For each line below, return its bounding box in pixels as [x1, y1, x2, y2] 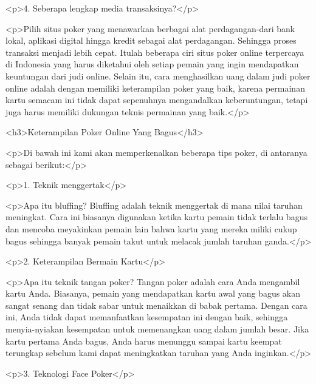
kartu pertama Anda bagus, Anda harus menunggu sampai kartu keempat [5, 334, 282, 347]
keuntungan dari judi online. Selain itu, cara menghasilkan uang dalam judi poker [5, 69, 311, 82]
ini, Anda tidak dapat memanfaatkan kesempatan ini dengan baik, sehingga [5, 311, 288, 323]
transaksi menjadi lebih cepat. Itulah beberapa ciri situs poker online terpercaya [5, 45, 304, 58]
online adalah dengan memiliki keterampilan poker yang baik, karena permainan [5, 81, 305, 94]
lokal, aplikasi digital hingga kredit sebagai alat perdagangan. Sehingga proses [5, 34, 297, 47]
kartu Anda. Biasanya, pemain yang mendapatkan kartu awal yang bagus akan [5, 287, 301, 300]
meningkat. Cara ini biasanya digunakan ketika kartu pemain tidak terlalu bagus [5, 211, 307, 223]
